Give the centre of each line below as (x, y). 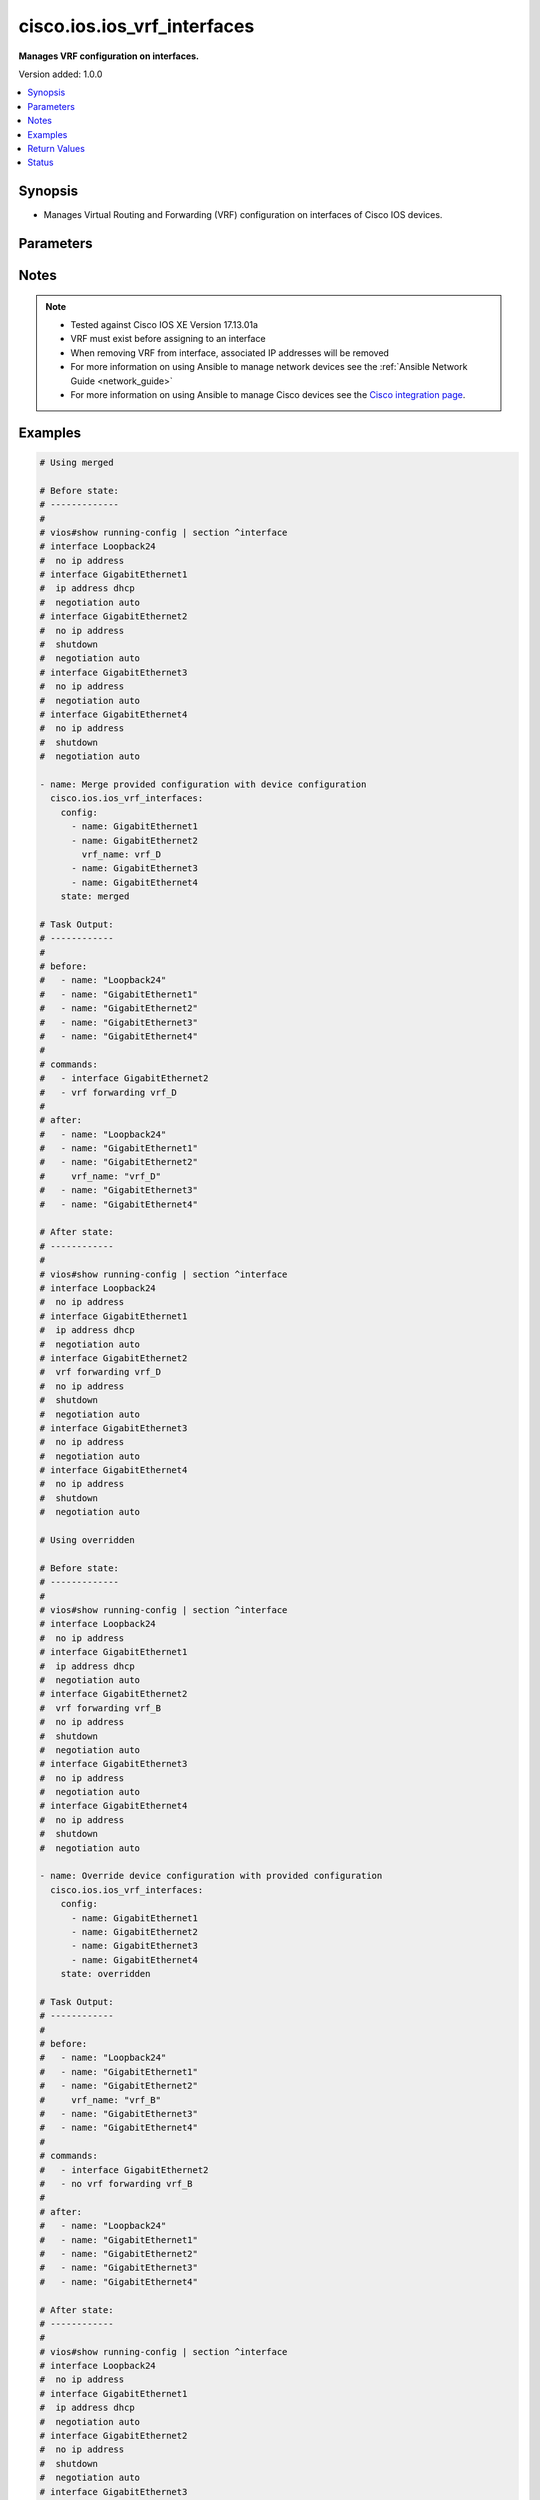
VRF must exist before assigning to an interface (168, 339)
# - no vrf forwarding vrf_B (116, 2183)
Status (40, 162)
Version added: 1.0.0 (60, 74)
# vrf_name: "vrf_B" (100, 2099)
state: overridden (105, 1974)
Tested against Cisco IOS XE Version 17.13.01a (164, 324)
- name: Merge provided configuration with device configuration (203, 784)
